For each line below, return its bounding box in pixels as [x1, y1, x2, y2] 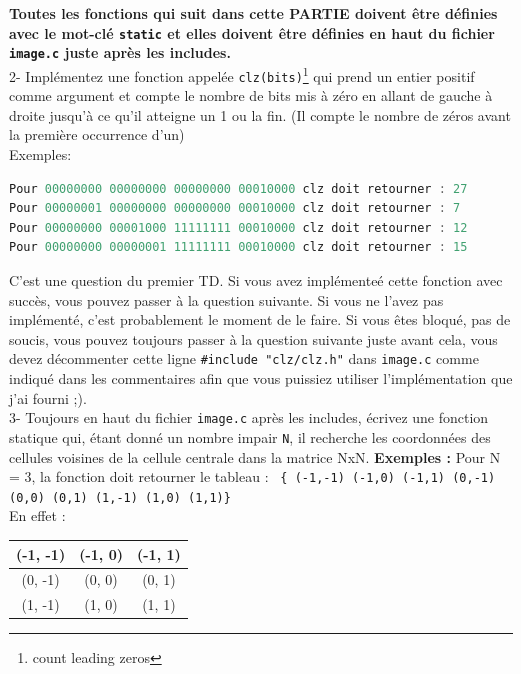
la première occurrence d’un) [9, 124, 185, 145]
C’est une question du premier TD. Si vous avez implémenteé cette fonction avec [9, 269, 503, 290]
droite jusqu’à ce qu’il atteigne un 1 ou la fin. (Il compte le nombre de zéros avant [9, 104, 511, 125]
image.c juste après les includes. [9, 42, 231, 63]
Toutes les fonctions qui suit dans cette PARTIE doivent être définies [9, 3, 498, 23]
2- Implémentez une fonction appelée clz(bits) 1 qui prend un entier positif [9, 62, 475, 86]
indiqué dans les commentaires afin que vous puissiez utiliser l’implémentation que [9, 368, 513, 388]
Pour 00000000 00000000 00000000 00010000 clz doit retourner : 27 [9, 181, 468, 196]
